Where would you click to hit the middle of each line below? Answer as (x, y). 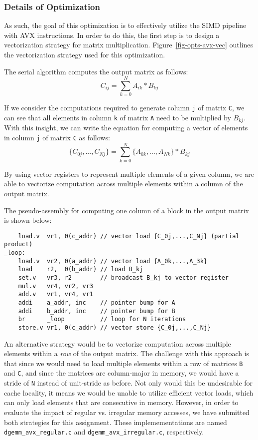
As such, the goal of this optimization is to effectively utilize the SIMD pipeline (125, 25)
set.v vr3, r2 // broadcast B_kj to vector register (124, 278)
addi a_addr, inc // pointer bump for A (97, 303)
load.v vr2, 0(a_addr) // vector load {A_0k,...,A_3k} (113, 261)
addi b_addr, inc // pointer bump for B (97, 311)
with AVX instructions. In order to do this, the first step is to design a (112, 35)
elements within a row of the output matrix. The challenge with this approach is (127, 353)
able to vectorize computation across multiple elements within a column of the (124, 184)
